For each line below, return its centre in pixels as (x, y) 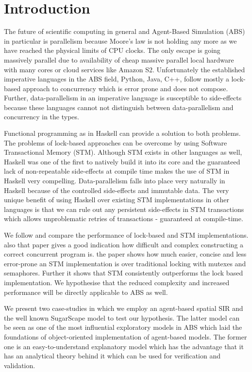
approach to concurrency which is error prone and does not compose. (125, 88)
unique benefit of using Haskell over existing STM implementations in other (117, 200)
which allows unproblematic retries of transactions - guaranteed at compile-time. (124, 218)
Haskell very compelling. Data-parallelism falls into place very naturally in (115, 181)
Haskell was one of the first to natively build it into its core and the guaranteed (122, 161)
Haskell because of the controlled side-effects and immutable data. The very (117, 190)
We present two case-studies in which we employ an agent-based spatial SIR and (124, 308)
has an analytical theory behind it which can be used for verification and (112, 356)
